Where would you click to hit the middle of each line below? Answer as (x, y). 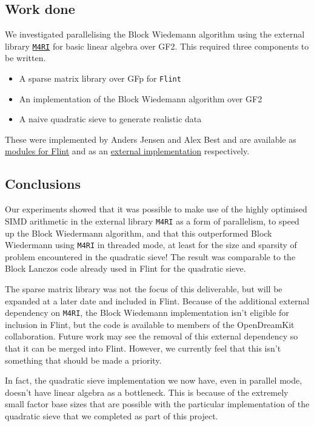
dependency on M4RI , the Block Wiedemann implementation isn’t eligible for (147, 313)
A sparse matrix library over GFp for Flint (100, 78)
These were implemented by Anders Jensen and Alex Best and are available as (151, 139)
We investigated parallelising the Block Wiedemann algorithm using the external (155, 34)
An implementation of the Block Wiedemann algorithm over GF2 (141, 98)
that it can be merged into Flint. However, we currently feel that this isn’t (143, 348)
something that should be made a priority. (83, 360)
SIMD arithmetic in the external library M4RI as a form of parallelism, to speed (152, 221)
